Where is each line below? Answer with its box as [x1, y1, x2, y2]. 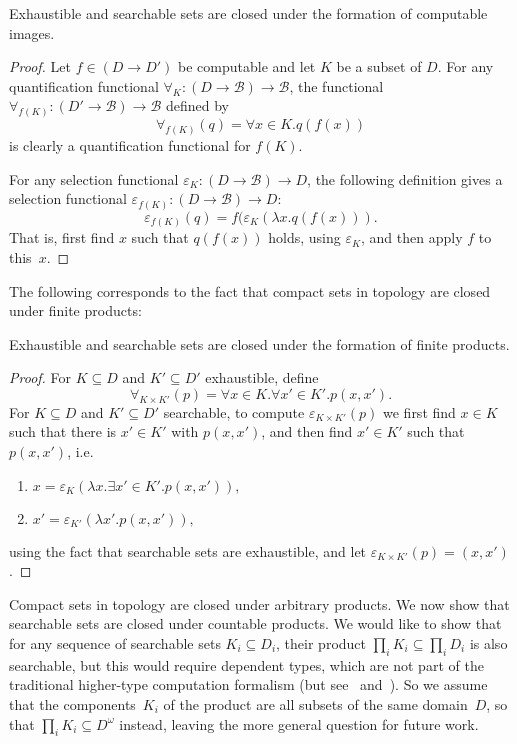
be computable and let [178, 56, 316, 77]
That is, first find [9, 227, 115, 248]
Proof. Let [9, 56, 71, 77]
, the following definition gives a [307, 168, 503, 189]
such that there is [9, 421, 117, 442]
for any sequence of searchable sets [9, 633, 221, 654]
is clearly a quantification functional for [9, 135, 251, 156]
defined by [165, 95, 229, 116]
